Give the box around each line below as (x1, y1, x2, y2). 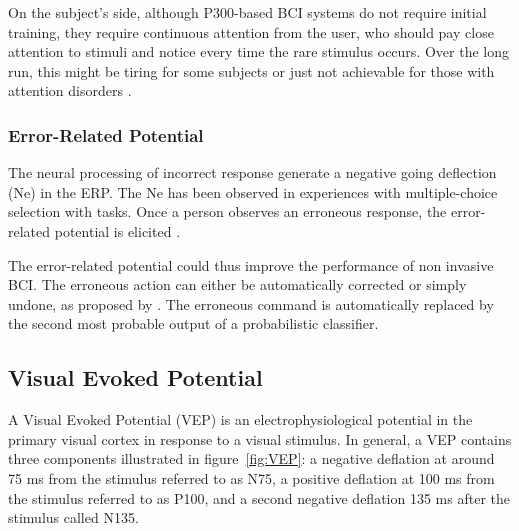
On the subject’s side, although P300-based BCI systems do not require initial (8, 2, 487, 22)
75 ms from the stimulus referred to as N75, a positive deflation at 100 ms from (8, 467, 495, 488)
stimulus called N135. (8, 507, 139, 528)
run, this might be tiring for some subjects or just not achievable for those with (8, 60, 495, 81)
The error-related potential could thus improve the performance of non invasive (8, 254, 494, 275)
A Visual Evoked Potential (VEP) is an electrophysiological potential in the (8, 409, 473, 430)
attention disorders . (8, 80, 132, 101)
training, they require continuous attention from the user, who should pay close (8, 21, 494, 42)
